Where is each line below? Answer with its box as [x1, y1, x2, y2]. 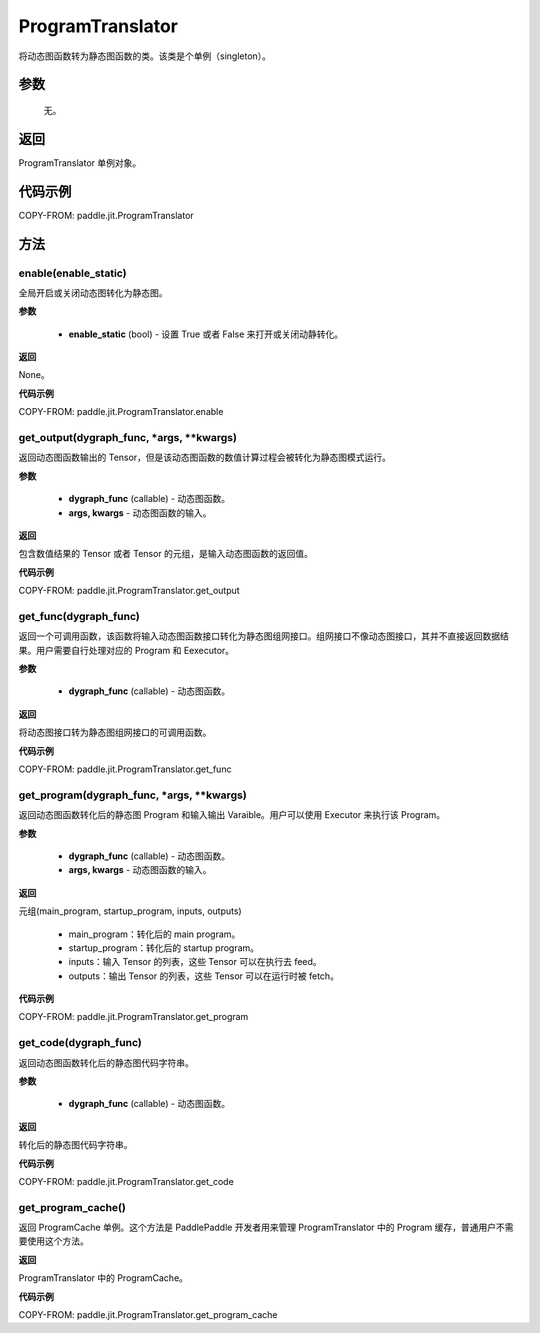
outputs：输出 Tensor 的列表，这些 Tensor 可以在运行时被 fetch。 [68, 970, 340, 982]
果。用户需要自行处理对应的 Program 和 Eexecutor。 [18, 644, 235, 656]
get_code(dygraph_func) [18, 1036, 142, 1050]
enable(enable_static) [18, 266, 127, 280]
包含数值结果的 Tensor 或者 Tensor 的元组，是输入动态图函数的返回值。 [18, 548, 314, 560]
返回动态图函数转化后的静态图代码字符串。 [18, 1056, 194, 1069]
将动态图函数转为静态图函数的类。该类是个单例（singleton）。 [18, 50, 272, 62]
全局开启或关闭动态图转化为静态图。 [18, 286, 168, 299]
